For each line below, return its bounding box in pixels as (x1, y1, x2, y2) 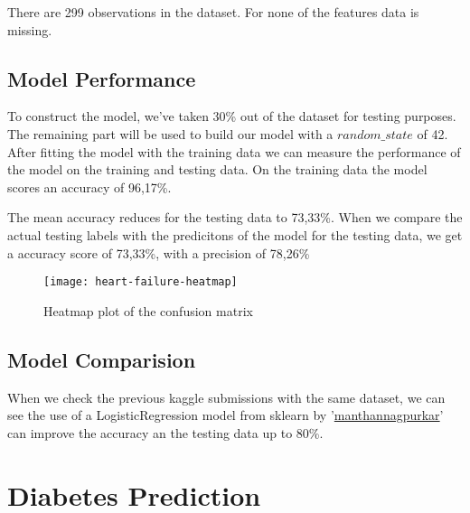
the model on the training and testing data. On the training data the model (7, 160, 428, 179)
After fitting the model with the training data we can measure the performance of (7, 142, 461, 161)
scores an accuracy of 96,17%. (7, 177, 172, 196)
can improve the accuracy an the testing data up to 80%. (7, 423, 324, 442)
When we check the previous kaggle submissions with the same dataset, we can (7, 387, 446, 406)
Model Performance (7, 64, 196, 92)
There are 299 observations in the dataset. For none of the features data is (7, 3, 419, 21)
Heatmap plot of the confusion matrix (43, 301, 253, 320)
